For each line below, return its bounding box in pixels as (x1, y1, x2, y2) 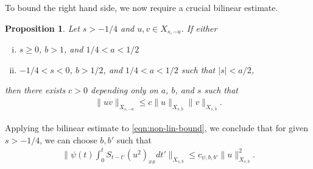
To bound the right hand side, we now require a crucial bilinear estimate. (5, 1, 278, 13)
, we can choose (40, 133, 97, 146)
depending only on (91, 84, 158, 96)
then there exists (5, 84, 66, 96)
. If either (181, 21, 217, 34)
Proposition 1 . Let (5, 21, 80, 34)
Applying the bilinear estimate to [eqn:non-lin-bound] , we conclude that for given (5, 121, 309, 134)
